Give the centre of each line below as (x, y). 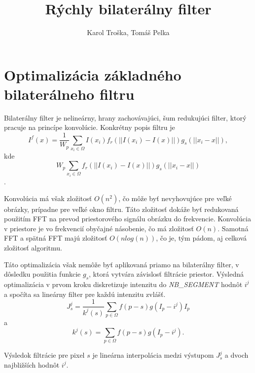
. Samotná (233, 228)
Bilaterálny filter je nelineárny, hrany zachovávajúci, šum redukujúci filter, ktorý (125, 117)
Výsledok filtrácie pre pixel (44, 355)
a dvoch (237, 355)
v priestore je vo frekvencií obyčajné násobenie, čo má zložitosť (99, 228)
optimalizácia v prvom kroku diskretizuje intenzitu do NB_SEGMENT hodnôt (123, 284)
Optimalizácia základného (93, 74)
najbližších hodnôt (32, 364)
